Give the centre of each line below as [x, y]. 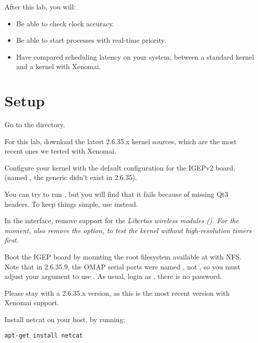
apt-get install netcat [44, 335]
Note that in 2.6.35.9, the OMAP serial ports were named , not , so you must [123, 266]
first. [12, 240]
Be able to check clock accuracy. [65, 23]
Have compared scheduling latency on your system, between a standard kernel [135, 56]
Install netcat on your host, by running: [65, 319]
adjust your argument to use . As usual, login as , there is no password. [113, 276]
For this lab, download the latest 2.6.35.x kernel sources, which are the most [121, 141]
